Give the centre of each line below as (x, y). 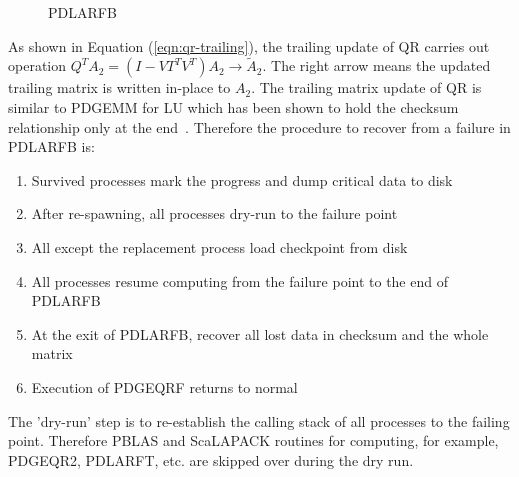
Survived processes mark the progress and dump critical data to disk (242, 179)
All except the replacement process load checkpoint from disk (219, 246)
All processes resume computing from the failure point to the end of (239, 280)
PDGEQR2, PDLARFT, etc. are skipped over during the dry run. (211, 459)
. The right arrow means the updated (376, 65)
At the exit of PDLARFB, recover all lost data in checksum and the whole (260, 333)
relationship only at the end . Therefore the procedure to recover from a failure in (259, 126)
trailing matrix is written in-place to (119, 87)
